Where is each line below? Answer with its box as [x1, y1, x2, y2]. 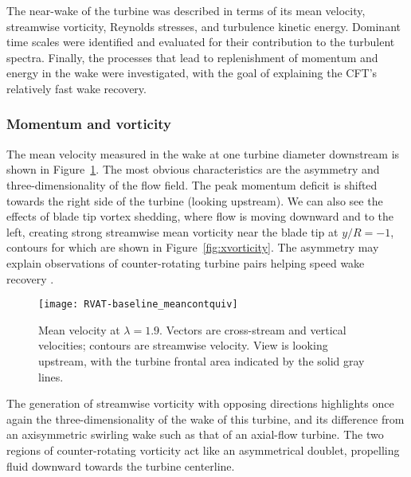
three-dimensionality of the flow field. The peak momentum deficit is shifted [6, 176, 378, 193]
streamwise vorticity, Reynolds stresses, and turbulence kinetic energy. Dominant [6, 18, 401, 34]
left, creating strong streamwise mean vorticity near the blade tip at [6, 223, 339, 240]
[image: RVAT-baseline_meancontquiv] [38, 299, 238, 311]
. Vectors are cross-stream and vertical [159, 321, 346, 338]
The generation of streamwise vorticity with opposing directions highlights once [6, 395, 394, 412]
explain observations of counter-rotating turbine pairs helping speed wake [6, 254, 365, 271]
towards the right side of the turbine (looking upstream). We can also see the [6, 192, 383, 209]
